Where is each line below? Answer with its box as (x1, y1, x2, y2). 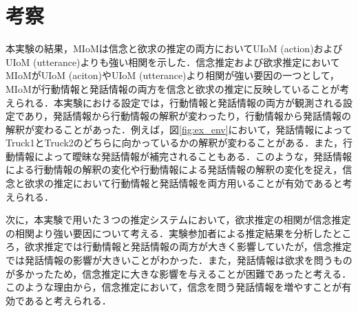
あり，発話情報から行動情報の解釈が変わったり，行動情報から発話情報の (24, 109, 351, 123)
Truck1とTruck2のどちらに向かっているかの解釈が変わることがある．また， (6, 135, 343, 150)
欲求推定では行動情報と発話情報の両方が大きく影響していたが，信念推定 (24, 239, 352, 254)
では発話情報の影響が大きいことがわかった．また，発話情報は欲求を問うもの (6, 253, 352, 267)
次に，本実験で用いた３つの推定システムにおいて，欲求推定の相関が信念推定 (6, 212, 351, 227)
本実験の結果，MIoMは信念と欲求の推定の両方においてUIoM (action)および (6, 41, 343, 56)
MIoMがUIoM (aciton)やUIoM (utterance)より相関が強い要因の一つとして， (6, 68, 339, 82)
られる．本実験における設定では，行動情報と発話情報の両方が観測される (14, 95, 343, 109)
